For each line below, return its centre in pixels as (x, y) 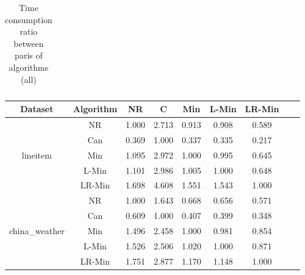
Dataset (37, 109)
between (29, 43)
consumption (29, 19)
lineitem (37, 155)
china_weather (37, 230)
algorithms (29, 67)
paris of (29, 55)
